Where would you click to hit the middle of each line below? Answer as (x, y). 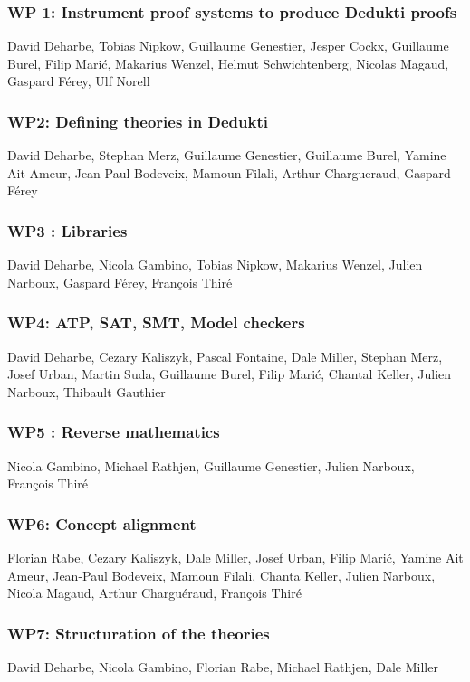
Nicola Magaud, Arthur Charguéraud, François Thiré (154, 593)
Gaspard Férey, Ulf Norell (79, 81)
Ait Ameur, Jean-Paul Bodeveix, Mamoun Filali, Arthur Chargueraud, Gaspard (229, 172)
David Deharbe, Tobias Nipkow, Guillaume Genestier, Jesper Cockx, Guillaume (228, 46)
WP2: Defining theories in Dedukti (138, 121)
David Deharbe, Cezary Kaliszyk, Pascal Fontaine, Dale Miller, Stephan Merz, (225, 356)
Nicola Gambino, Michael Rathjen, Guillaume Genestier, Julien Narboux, (211, 465)
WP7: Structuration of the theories (139, 633)
